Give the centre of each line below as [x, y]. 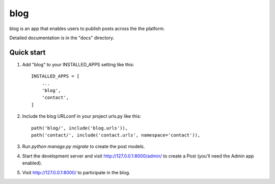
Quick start [28, 52]
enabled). [32, 163]
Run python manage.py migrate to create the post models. [84, 147]
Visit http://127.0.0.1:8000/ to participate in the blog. [76, 172]
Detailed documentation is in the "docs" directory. [62, 38]
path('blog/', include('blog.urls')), [80, 128]
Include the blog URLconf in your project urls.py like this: [82, 116]
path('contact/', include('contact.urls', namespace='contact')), [116, 135]
